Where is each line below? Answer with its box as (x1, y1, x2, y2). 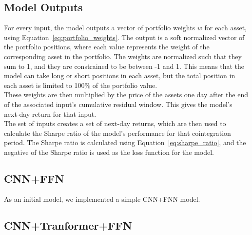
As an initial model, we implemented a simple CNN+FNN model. (4, 193, 200, 204)
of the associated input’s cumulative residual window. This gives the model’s (4, 99, 233, 109)
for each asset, (204, 22, 247, 33)
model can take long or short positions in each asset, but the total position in (4, 70, 235, 81)
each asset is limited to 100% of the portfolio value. (4, 80, 157, 90)
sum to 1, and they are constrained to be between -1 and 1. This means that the (4, 61, 245, 71)
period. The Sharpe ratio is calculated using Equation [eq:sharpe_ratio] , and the (4, 137, 246, 148)
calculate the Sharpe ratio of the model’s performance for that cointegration (4, 128, 231, 138)
